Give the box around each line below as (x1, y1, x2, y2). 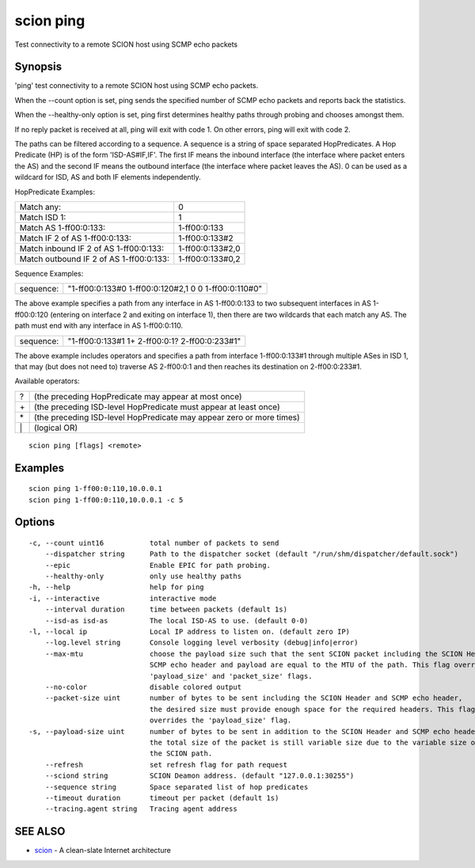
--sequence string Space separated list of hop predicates (44, 782, 309, 791)
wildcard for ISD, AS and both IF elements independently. (14, 173, 201, 182)
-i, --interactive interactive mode (28, 594, 217, 603)
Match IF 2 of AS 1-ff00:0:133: (19, 232, 132, 243)
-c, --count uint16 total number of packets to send (28, 539, 279, 547)
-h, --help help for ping (28, 583, 205, 592)
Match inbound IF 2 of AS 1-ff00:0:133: (19, 242, 165, 253)
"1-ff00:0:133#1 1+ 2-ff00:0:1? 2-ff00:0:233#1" (67, 335, 241, 346)
